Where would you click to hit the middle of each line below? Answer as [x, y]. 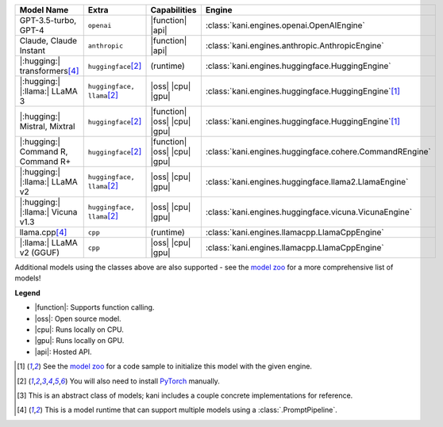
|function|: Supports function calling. [94, 307]
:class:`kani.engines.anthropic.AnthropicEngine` [295, 46]
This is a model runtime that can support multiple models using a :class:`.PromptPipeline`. [191, 410]
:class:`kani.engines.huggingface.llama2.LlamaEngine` [307, 182]
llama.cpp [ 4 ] [43, 232]
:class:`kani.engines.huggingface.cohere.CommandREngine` [318, 152]
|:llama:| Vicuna [48, 212]
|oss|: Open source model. [78, 318]
